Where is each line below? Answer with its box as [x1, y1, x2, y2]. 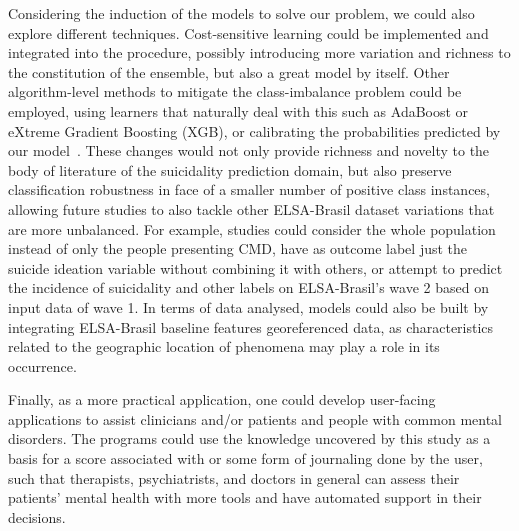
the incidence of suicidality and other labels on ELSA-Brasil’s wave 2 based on [8, 277, 489, 298]
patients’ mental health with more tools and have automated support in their [8, 487, 482, 508]
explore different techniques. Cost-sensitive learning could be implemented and [8, 22, 489, 43]
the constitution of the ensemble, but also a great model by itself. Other [8, 61, 450, 82]
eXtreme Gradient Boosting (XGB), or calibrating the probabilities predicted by [8, 120, 501, 141]
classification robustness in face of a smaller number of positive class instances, [8, 179, 490, 200]
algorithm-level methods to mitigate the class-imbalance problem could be [8, 81, 462, 102]
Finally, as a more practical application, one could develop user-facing [8, 389, 436, 410]
